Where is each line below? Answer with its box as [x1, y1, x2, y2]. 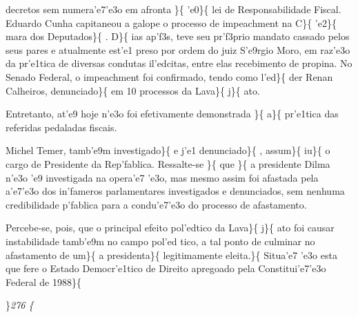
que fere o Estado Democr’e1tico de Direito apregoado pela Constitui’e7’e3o [6, 261, 326, 276]
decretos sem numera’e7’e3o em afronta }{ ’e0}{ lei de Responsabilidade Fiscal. [6, 2, 341, 16]
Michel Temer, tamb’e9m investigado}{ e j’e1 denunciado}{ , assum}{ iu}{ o [6, 143, 330, 157]
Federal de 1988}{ [6, 274, 81, 289]
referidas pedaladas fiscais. [6, 119, 117, 134]
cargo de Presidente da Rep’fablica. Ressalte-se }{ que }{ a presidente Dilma [6, 156, 330, 171]
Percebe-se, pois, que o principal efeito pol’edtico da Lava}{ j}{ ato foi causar [6, 220, 335, 235]
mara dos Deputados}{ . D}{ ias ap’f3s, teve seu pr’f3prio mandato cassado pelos [6, 29, 350, 44]
